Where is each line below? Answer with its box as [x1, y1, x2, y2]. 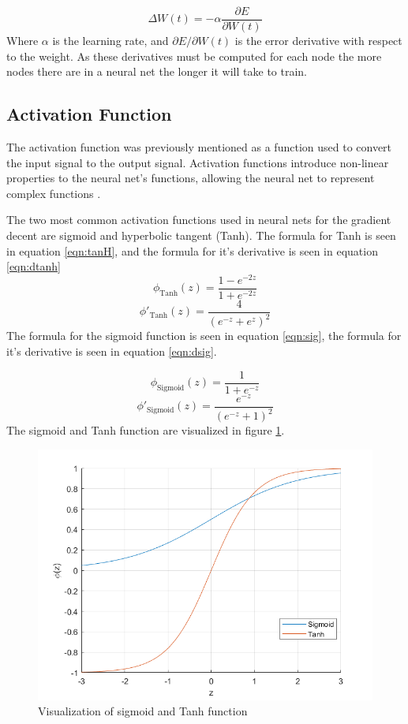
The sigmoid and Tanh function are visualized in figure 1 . [6, 422, 285, 439]
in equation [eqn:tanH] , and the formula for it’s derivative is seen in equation [6, 242, 378, 259]
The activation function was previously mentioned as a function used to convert [6, 139, 392, 155]
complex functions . [6, 185, 101, 201]
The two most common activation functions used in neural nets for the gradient [6, 211, 391, 228]
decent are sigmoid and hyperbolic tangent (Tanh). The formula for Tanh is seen [6, 227, 396, 244]
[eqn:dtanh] [6, 258, 61, 274]
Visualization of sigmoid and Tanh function [38, 703, 248, 719]
